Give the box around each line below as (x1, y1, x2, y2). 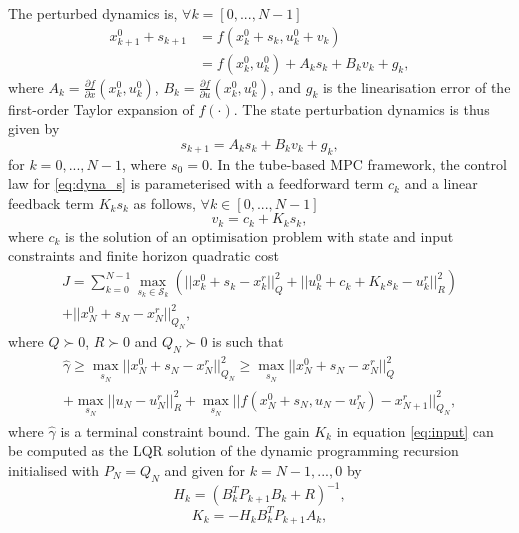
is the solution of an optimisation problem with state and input (65, 225, 454, 246)
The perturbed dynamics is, (8, 3, 178, 23)
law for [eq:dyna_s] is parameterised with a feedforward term (8, 173, 384, 194)
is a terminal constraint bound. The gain (60, 420, 310, 441)
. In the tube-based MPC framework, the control (208, 153, 507, 174)
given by (8, 118, 60, 139)
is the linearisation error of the (322, 76, 511, 97)
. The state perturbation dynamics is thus (233, 98, 490, 119)
